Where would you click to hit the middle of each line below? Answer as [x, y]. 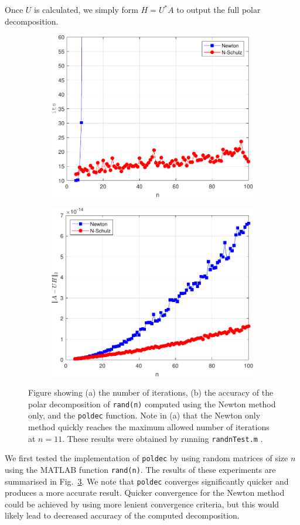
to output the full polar [219, 9]
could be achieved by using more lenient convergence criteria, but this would [142, 504]
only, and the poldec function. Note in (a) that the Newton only [144, 415]
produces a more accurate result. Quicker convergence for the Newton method [145, 493]
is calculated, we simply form [86, 9]
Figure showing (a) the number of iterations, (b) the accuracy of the [151, 392]
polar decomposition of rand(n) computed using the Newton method [152, 404]
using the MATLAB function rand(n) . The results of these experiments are [140, 469]
